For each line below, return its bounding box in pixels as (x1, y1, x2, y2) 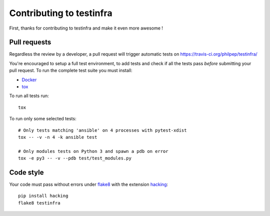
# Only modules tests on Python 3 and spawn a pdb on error (18, 148, 168, 154)
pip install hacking (18, 193, 68, 199)
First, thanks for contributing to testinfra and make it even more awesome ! (9, 25, 163, 31)
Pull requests (9, 38, 51, 47)
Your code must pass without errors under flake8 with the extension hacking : (9, 181, 168, 187)
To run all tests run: (9, 93, 49, 99)
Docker (21, 77, 37, 83)
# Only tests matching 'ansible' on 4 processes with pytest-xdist (18, 127, 187, 133)
